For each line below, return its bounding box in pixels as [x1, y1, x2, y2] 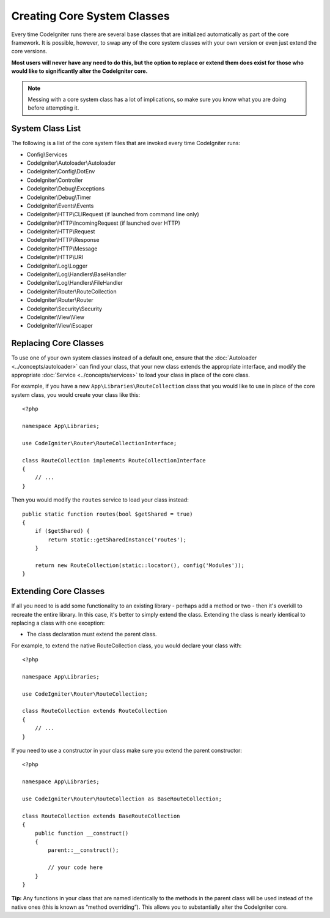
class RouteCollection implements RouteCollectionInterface [22, 457, 206, 464]
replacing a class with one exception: [11, 619, 105, 626]
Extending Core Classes [11, 586, 105, 596]
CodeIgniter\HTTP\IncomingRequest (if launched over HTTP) [26, 219, 180, 227]
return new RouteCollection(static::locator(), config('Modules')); [34, 562, 244, 569]
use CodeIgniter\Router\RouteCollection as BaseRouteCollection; [22, 796, 222, 802]
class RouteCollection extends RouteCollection [22, 707, 167, 715]
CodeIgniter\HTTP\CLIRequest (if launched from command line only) [26, 211, 200, 218]
